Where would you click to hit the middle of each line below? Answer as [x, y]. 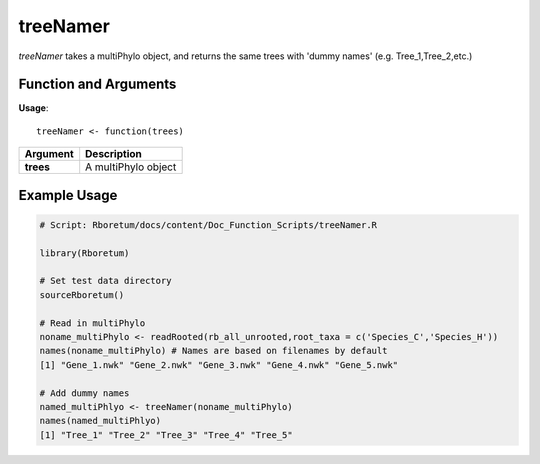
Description [113, 154]
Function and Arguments [97, 84]
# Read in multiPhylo [92, 323]
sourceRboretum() [82, 294]
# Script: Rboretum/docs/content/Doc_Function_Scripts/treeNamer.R [208, 224]
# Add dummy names [84, 393]
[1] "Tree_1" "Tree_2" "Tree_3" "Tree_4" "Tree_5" [166, 434]
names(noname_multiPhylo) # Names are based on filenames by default [213, 351]
